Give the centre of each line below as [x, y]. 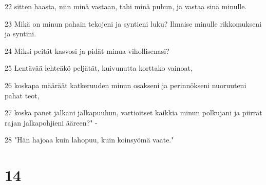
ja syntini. [21, 34]
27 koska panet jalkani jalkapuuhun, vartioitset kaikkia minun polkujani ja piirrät [134, 112]
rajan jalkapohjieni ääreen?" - [51, 122]
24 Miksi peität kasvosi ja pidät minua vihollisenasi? [87, 50]
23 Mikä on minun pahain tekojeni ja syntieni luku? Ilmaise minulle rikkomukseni [133, 23]
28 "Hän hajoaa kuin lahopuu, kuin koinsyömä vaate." [89, 140]
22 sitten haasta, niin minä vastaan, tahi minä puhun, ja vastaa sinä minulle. [126, 6]
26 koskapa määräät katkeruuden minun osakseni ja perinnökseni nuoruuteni [126, 85]
